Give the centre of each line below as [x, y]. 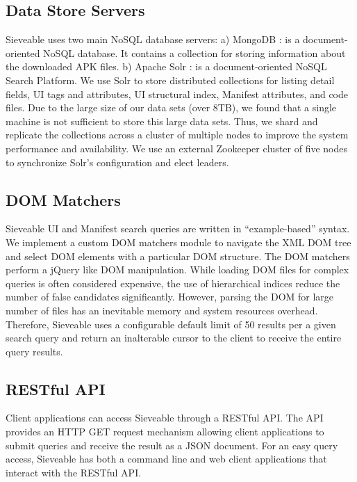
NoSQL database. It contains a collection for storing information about [194, 53]
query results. [34, 351]
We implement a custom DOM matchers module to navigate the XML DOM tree [178, 242]
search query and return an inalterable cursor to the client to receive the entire [174, 338]
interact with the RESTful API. [74, 472]
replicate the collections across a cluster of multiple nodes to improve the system [177, 135]
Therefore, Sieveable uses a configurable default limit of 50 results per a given [171, 324]
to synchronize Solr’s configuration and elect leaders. [117, 162]
